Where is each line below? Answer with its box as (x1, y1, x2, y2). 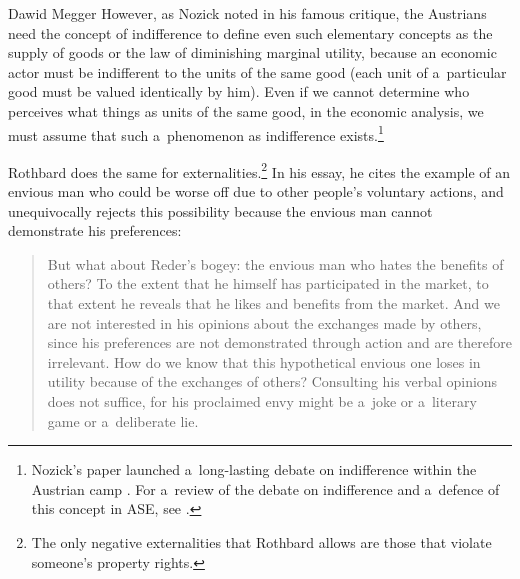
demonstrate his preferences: (8, 220, 182, 241)
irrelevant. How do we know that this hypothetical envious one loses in (47, 351, 481, 372)
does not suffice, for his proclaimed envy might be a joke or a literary (47, 391, 477, 411)
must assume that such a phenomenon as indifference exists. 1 (8, 121, 384, 145)
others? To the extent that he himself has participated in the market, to (47, 273, 489, 294)
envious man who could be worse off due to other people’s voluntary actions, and (8, 181, 504, 202)
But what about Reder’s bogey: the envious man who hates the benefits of (47, 253, 504, 274)
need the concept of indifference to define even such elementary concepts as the (8, 22, 493, 43)
